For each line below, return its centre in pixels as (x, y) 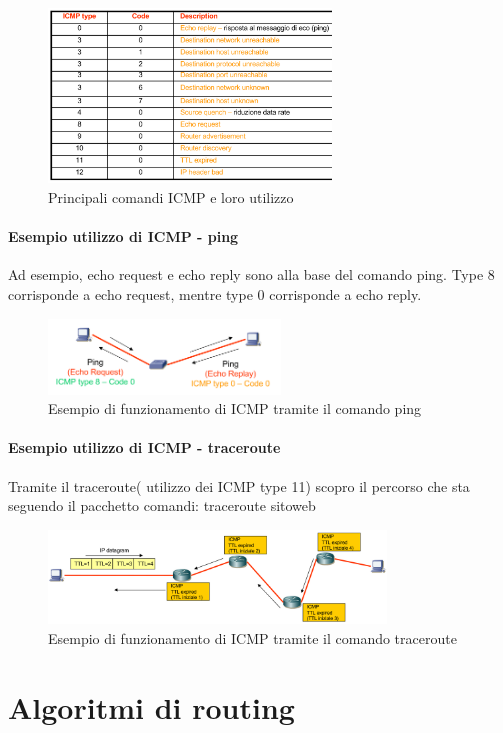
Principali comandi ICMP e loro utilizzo (171, 196)
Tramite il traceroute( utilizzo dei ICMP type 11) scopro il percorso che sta (239, 485)
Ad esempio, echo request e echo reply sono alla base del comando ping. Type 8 (251, 274)
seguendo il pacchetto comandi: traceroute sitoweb (162, 505)
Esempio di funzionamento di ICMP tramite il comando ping (235, 408)
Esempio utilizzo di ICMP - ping (123, 236)
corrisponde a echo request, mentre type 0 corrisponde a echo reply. (215, 293)
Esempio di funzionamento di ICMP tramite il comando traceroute (252, 638)
